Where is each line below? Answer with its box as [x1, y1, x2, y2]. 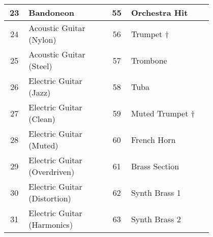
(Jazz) [28, 86, 51, 98]
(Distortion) [28, 192, 71, 204]
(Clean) [28, 113, 55, 125]
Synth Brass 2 [131, 213, 181, 225]
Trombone [131, 54, 167, 66]
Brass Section [131, 160, 179, 172]
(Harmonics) [28, 219, 73, 230]
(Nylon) [28, 34, 56, 45]
